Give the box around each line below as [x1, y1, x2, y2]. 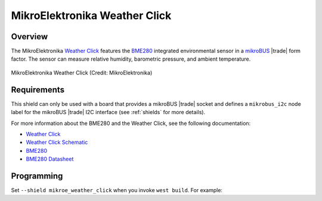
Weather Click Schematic [26, 139, 88, 146]
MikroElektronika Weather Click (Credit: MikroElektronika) [11, 69, 153, 76]
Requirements [11, 84, 65, 95]
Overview [11, 32, 48, 42]
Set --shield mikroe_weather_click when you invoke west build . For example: [11, 187, 223, 193]
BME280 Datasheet [26, 155, 74, 163]
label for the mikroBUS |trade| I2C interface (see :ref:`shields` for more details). [11, 109, 206, 116]
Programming [11, 171, 63, 181]
